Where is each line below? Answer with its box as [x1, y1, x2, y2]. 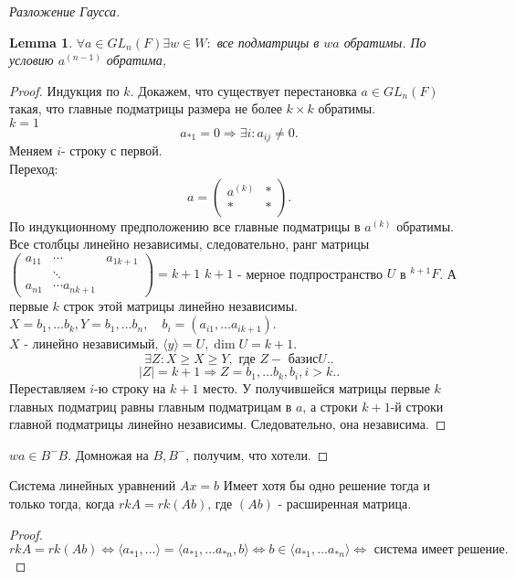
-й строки [390, 396, 444, 415]
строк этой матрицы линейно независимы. [63, 295, 299, 315]
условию [9, 50, 54, 70]
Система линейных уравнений [9, 476, 176, 495]
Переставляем [9, 379, 86, 398]
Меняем [9, 141, 53, 160]
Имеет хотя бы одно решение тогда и [223, 476, 430, 495]
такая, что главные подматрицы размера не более [9, 99, 282, 118]
